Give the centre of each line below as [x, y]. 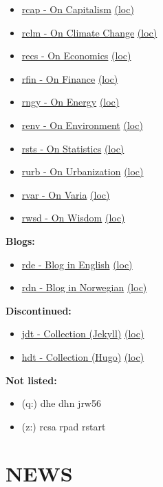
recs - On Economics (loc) [76, 56]
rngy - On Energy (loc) [70, 102]
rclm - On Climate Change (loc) [89, 32]
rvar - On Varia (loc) [66, 194]
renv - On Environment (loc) [82, 125]
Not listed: [31, 380]
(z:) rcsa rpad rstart [64, 426]
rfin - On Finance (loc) [70, 78]
